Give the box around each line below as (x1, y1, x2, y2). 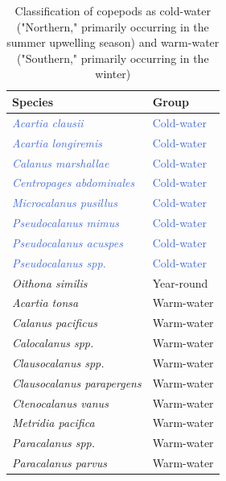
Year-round (152, 274, 208, 291)
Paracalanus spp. (12, 434, 96, 451)
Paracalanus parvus (12, 454, 107, 471)
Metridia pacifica (12, 414, 95, 431)
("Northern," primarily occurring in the (16, 18, 209, 35)
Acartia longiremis (12, 134, 103, 151)
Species (12, 93, 54, 110)
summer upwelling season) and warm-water (6, 34, 220, 51)
